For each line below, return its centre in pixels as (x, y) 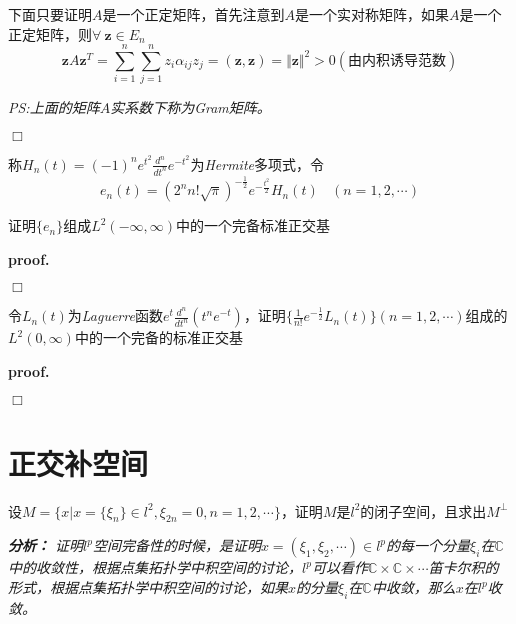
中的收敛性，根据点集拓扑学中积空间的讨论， (155, 567)
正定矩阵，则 (50, 33)
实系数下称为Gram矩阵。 (190, 107)
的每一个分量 (428, 545)
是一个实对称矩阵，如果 (372, 14)
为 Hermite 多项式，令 (257, 163)
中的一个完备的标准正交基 (158, 337)
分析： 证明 (46, 545)
